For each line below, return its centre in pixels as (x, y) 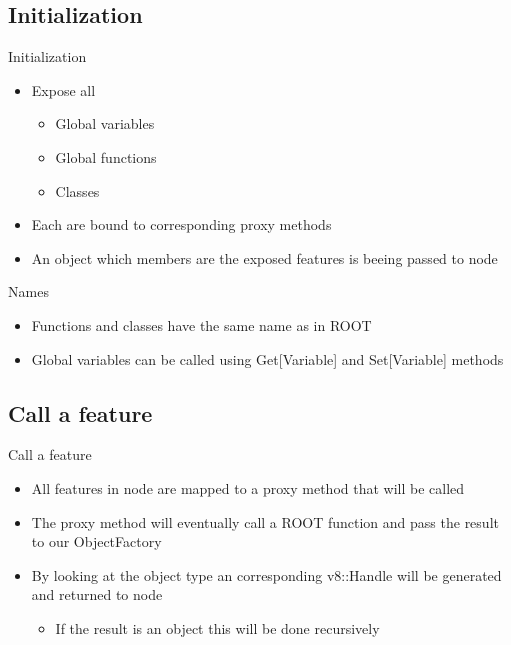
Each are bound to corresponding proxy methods (181, 224)
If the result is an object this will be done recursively (217, 627)
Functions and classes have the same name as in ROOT (201, 324)
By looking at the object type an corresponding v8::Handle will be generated (266, 574)
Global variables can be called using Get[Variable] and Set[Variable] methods (267, 358)
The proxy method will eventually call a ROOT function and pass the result (265, 521)
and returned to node (97, 594)
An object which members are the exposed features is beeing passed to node (264, 257)
